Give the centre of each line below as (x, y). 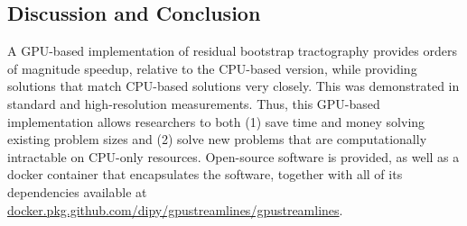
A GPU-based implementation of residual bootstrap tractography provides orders (232, 51)
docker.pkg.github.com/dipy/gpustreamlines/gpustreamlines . (175, 209)
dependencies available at (77, 191)
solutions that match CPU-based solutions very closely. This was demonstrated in (233, 86)
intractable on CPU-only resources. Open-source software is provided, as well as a (233, 156)
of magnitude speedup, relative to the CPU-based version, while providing (212, 68)
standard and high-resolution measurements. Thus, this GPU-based (194, 103)
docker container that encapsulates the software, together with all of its (205, 174)
